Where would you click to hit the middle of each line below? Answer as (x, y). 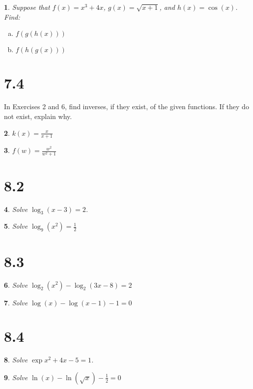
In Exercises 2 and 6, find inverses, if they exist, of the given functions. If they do (126, 106)
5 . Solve (16, 226)
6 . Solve (16, 284)
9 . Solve (16, 377)
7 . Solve (16, 302)
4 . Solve (16, 209)
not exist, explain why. (38, 116)
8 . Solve (16, 360)
